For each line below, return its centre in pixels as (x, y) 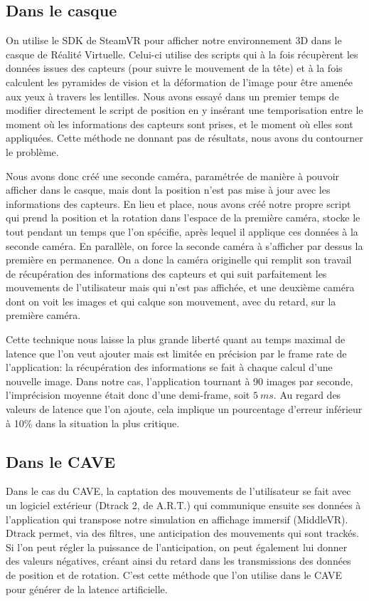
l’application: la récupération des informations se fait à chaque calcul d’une (169, 367)
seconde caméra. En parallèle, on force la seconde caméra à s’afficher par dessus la (184, 245)
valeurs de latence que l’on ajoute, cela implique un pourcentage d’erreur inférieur (184, 409)
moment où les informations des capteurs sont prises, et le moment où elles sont (180, 124)
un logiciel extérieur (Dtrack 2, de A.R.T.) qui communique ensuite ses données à (183, 505)
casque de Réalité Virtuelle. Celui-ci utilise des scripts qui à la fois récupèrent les (182, 54)
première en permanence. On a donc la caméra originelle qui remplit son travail (179, 260)
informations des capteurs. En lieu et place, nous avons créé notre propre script (178, 203)
